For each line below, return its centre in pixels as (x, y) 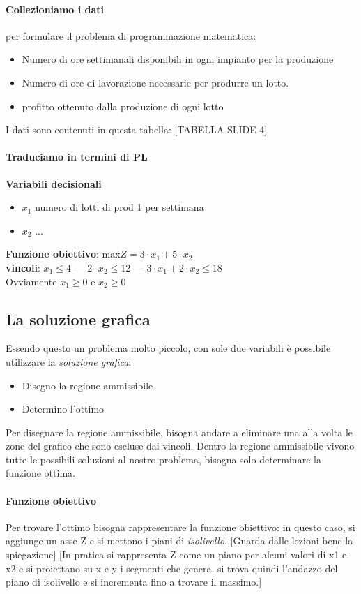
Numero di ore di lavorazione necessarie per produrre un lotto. (155, 82)
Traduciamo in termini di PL (77, 157)
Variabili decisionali (54, 183)
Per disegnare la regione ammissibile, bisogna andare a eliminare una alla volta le (179, 432)
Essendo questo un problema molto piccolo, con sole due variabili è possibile (168, 348)
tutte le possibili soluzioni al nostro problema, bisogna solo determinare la (163, 459)
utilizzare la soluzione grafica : (69, 361)
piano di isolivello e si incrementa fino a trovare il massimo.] (134, 582)
